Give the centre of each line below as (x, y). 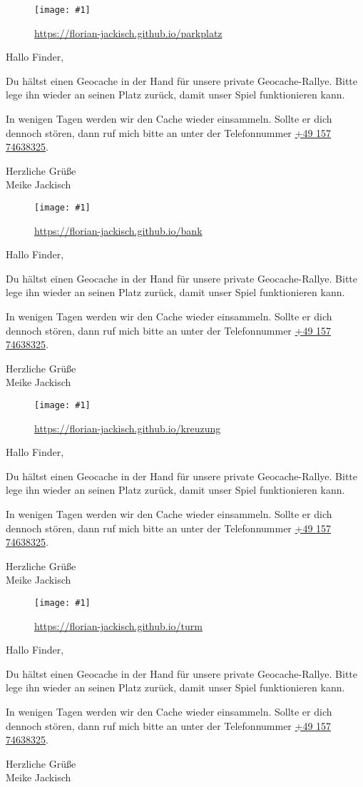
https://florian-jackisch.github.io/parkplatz (128, 32)
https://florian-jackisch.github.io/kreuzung (128, 428)
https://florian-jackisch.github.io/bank (118, 230)
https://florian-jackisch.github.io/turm (118, 625)
